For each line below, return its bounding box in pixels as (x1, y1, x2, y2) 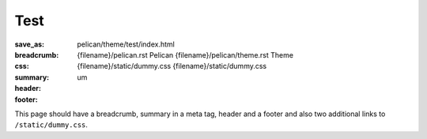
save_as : (14, 39, 45, 49)
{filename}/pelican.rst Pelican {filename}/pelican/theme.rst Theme (77, 50, 294, 59)
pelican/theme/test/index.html (77, 39, 176, 49)
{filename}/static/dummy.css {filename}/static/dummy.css (77, 62, 267, 71)
